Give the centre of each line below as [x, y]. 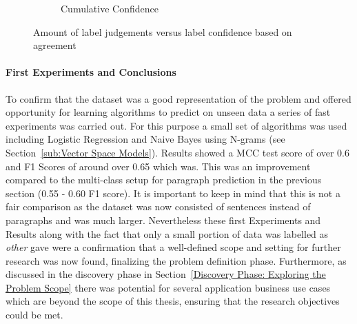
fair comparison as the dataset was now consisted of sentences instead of [158, 206]
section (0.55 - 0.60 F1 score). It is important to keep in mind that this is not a [173, 193]
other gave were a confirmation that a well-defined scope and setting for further [173, 247]
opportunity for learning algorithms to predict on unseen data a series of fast [168, 112]
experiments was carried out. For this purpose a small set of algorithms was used [176, 125]
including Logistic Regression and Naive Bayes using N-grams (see [145, 139]
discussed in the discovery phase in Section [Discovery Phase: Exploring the [166, 274]
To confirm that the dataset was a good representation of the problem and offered [178, 98]
